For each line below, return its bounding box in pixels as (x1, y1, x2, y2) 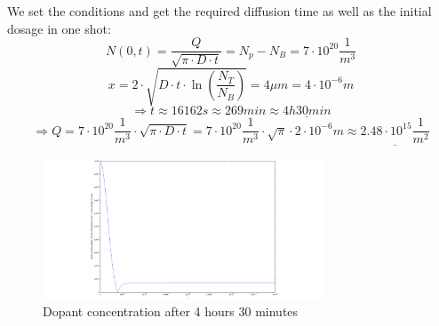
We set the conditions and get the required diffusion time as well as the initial (7, 2, 432, 20)
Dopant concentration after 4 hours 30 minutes (43, 302, 299, 321)
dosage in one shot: (7, 19, 111, 37)
